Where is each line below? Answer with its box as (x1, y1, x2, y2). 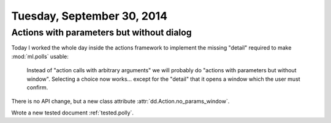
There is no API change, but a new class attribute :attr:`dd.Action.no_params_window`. (11, 98, 230, 105)
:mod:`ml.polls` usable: (11, 53, 69, 60)
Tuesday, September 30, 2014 (11, 9, 168, 23)
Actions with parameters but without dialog (11, 27, 192, 38)
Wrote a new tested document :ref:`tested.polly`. (11, 109, 134, 116)
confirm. (26, 83, 48, 91)
